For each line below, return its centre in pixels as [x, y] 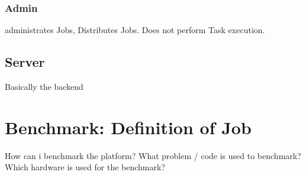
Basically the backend [44, 87]
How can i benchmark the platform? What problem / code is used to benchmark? [153, 155]
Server [25, 62]
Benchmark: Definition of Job [128, 127]
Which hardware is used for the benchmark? [85, 167]
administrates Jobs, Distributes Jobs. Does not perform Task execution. [135, 30]
